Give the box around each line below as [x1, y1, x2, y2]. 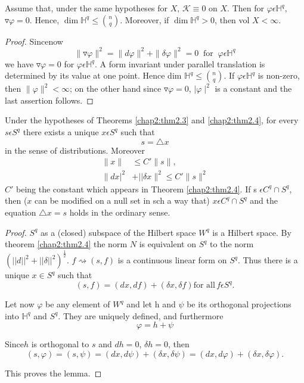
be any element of [45, 298, 110, 310]
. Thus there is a [237, 254, 298, 266]
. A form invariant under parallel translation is [94, 57, 265, 70]
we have [5, 57, 34, 70]
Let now [5, 298, 35, 310]
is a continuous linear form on [117, 254, 227, 266]
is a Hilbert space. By [212, 226, 291, 238]
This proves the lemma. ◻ [5, 367, 102, 379]
